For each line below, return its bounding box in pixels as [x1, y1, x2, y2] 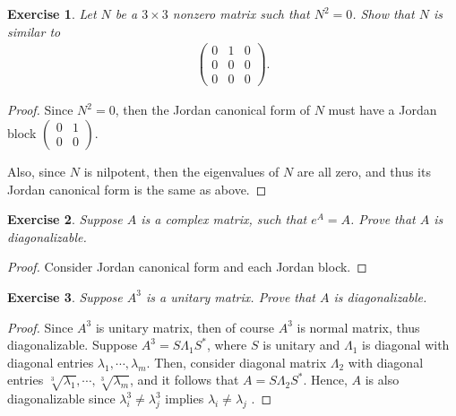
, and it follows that [129, 370, 239, 389]
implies [165, 389, 204, 408]
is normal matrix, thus [297, 317, 420, 336]
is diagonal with [362, 335, 450, 354]
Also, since [7, 161, 66, 180]
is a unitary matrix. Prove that [145, 287, 315, 306]
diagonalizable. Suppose [7, 335, 138, 354]
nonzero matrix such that [172, 4, 310, 22]
